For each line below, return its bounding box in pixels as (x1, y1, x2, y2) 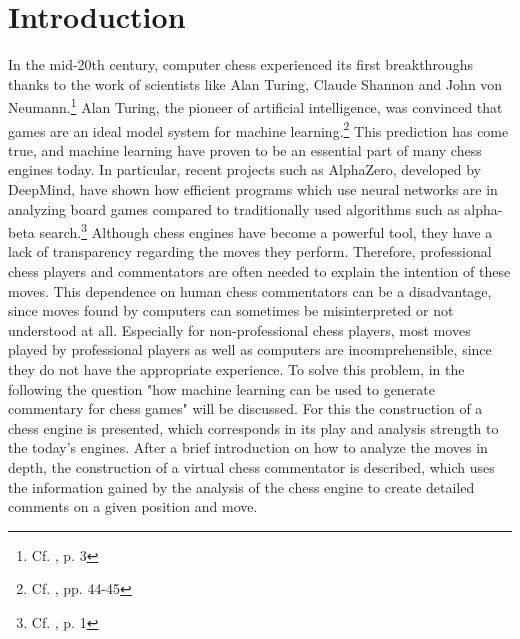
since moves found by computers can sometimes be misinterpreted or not (8, 300, 454, 321)
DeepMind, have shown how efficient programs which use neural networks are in (8, 179, 498, 199)
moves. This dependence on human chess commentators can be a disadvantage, (8, 280, 492, 301)
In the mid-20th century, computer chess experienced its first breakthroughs (8, 54, 473, 75)
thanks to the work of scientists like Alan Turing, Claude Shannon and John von (8, 73, 503, 94)
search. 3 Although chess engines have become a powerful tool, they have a (39, 219, 493, 242)
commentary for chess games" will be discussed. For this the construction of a (8, 398, 483, 419)
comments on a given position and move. (8, 496, 258, 517)
